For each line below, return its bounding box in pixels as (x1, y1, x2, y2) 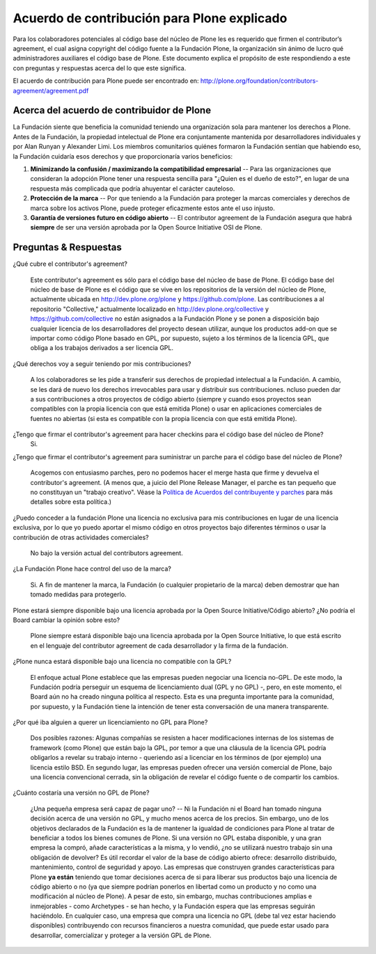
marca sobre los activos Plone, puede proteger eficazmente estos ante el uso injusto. (30, 204, 275, 212)
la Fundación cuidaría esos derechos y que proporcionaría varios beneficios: (13, 152, 233, 160)
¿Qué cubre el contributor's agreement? (13, 260, 128, 268)
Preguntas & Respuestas (13, 241, 122, 253)
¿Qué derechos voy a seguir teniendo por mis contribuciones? (13, 359, 191, 368)
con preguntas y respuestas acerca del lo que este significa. (13, 63, 187, 72)
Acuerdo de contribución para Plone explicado (13, 10, 288, 26)
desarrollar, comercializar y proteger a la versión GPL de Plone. (30, 931, 212, 939)
